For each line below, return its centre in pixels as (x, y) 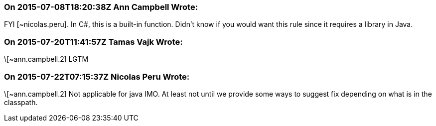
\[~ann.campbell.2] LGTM (46, 59)
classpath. (21, 102)
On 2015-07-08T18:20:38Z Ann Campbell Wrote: (101, 7)
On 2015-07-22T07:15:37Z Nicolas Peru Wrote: (97, 76)
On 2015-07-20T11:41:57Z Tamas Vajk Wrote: (93, 42)
